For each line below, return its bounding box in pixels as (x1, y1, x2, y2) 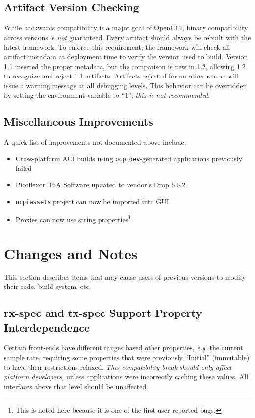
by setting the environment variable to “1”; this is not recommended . (4, 90, 210, 100)
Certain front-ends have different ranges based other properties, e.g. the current (4, 342, 243, 353)
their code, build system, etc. (4, 281, 91, 291)
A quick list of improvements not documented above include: (4, 137, 186, 147)
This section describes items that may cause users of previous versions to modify (4, 271, 246, 282)
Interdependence (4, 319, 90, 335)
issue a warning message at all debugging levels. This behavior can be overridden (4, 80, 247, 90)
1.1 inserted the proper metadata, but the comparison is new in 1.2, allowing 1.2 (4, 61, 246, 71)
